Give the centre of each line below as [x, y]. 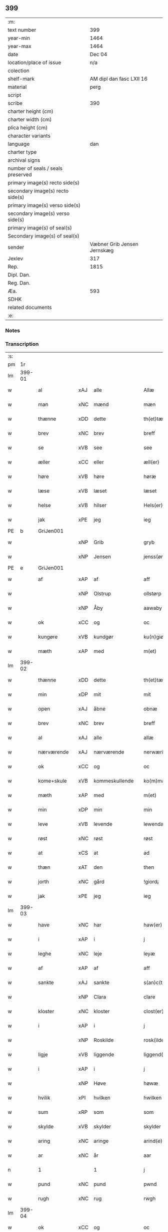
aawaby [153, 608]
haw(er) [153, 925]
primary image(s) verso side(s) [44, 205]
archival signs [24, 160]
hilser [100, 506]
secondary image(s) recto [38, 191]
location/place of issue [34, 62]
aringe [101, 1141]
